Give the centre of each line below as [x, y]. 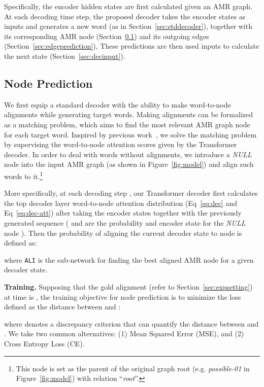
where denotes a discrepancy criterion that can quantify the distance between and [131, 323]
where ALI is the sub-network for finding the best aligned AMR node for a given [129, 259]
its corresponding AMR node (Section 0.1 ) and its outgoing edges [107, 36]
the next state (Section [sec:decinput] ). [65, 56]
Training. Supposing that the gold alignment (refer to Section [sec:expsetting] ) [128, 286]
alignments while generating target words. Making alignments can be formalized [128, 114]
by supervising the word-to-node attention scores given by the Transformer [121, 144]
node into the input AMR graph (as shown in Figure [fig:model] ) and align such [129, 164]
